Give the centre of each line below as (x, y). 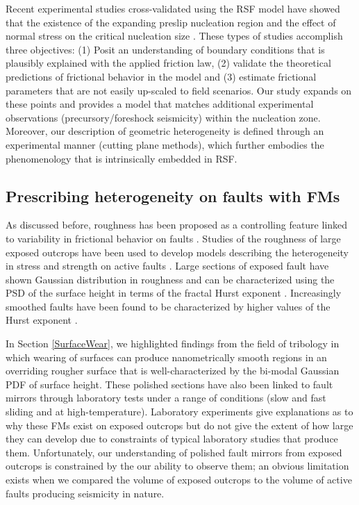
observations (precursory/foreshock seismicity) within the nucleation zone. (163, 117)
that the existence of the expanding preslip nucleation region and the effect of (171, 22)
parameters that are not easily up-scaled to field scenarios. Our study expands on (179, 90)
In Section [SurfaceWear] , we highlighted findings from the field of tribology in (173, 343)
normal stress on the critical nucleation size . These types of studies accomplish (174, 36)
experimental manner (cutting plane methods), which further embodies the (165, 144)
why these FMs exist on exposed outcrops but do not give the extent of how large (179, 425)
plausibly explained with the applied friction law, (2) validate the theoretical (168, 63)
